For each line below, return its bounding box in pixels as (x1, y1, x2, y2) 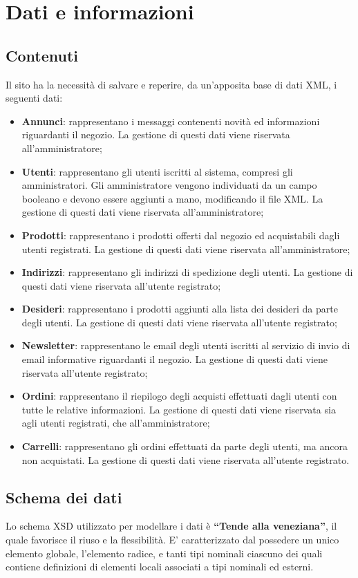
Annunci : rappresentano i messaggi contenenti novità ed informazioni (21, 113, 320, 128)
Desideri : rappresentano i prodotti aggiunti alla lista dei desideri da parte (21, 301, 338, 316)
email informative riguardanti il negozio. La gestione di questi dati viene (21, 352, 328, 366)
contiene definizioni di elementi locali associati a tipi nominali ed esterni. (6, 559, 314, 574)
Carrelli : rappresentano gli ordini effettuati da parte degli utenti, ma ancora (21, 439, 348, 454)
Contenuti (6, 44, 78, 66)
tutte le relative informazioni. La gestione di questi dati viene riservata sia (21, 402, 336, 416)
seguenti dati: (6, 91, 63, 105)
